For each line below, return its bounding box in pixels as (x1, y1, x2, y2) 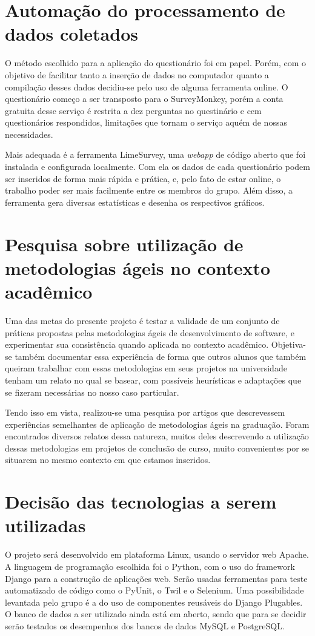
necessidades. (5, 127, 53, 140)
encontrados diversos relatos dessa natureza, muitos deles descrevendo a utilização (5, 430, 309, 442)
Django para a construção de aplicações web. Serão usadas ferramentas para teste (5, 572, 308, 584)
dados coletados (5, 21, 138, 46)
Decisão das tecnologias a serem (5, 489, 277, 514)
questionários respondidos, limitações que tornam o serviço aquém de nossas (5, 116, 287, 129)
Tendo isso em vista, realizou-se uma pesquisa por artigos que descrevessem (5, 406, 285, 419)
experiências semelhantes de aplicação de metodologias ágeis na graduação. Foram (5, 418, 310, 430)
